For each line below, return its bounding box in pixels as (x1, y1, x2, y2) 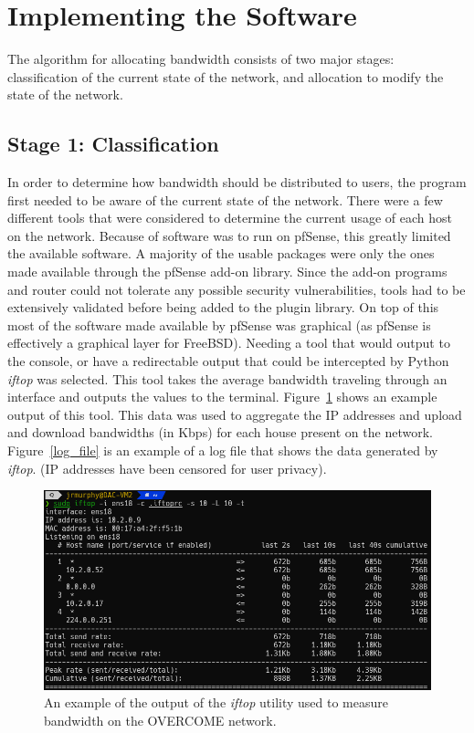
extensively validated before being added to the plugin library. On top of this (7, 298, 439, 317)
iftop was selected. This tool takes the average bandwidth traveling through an (7, 369, 448, 388)
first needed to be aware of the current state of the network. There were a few (7, 190, 443, 209)
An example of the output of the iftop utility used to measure (44, 693, 388, 712)
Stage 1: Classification (7, 130, 219, 158)
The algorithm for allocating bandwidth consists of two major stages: (7, 49, 395, 68)
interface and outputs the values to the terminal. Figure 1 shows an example (7, 387, 437, 406)
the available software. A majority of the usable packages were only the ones (7, 244, 435, 263)
